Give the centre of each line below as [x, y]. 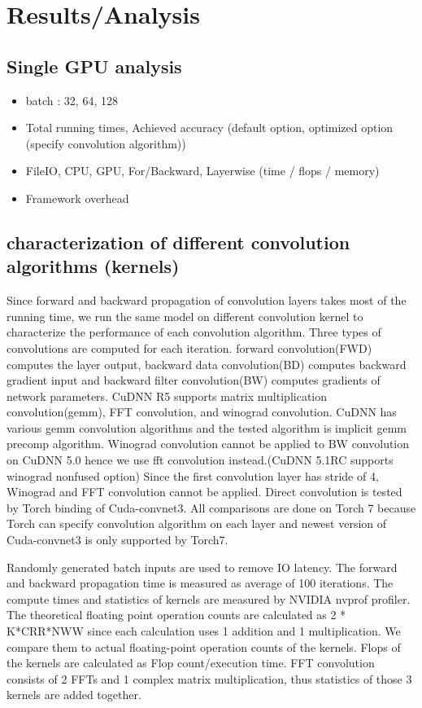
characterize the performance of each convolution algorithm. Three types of [194, 332]
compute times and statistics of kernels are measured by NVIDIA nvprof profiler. [209, 598]
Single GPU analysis [94, 66]
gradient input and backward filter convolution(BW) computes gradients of [194, 380]
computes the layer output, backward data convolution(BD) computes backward [207, 364]
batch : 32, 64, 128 [72, 100]
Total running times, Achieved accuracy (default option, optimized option [209, 128]
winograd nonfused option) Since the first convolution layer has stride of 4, [193, 475]
